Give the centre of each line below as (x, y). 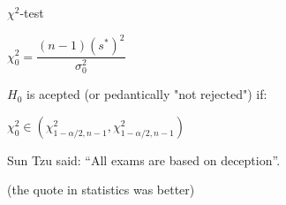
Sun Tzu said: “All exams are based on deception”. (144, 159)
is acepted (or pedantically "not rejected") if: (147, 94)
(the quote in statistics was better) (101, 190)
